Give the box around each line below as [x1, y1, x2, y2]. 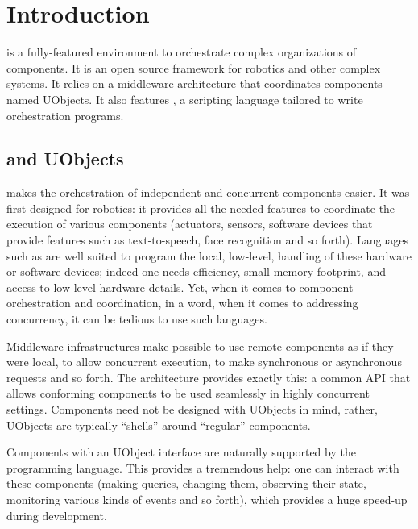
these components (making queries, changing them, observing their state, [6, 475, 366, 492]
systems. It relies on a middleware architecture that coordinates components [6, 75, 383, 92]
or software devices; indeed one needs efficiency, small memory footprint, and [6, 263, 386, 280]
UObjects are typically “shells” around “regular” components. [6, 416, 311, 433]
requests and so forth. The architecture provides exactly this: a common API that [6, 369, 411, 385]
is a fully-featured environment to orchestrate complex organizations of [6, 44, 357, 60]
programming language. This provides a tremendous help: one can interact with [6, 459, 399, 476]
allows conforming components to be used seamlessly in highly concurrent [6, 385, 370, 402]
